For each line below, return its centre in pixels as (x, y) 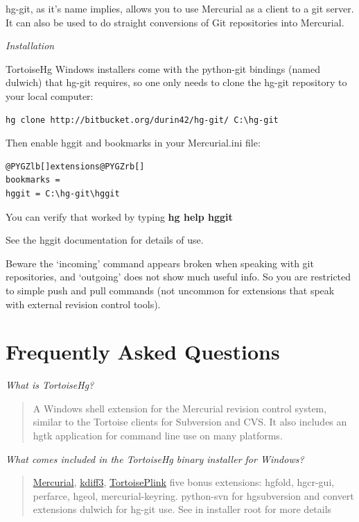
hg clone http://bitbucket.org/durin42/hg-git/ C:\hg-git (142, 120)
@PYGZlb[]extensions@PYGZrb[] (75, 166)
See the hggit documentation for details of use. (105, 240)
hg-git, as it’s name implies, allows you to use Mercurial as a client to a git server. (180, 8)
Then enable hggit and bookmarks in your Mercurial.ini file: (133, 143)
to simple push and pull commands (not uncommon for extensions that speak (170, 290)
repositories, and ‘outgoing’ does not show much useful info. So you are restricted (178, 277)
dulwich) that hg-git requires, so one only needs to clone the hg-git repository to (176, 82)
